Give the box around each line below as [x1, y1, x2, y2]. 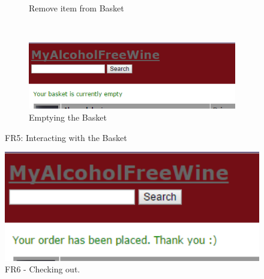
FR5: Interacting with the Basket [5, 131, 127, 143]
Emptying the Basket [29, 111, 107, 124]
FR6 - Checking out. [5, 263, 80, 275]
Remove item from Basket [29, 2, 124, 14]
